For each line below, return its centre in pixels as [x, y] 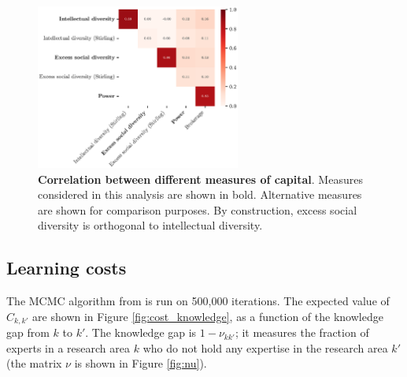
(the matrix [34, 363]
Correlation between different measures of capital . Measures [200, 179]
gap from [28, 332]
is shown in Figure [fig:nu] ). [141, 363]
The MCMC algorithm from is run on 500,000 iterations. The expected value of [198, 301]
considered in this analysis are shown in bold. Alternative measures [200, 194]
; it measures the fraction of [302, 332]
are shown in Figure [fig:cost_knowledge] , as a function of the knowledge [208, 316]
